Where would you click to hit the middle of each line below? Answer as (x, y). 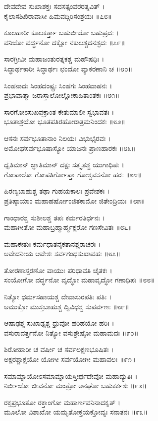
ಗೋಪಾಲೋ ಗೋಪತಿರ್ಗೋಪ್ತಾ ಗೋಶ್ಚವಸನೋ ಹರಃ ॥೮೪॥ (73, 174)
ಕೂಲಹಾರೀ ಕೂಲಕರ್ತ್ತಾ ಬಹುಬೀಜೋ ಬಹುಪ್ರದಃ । (61, 33)
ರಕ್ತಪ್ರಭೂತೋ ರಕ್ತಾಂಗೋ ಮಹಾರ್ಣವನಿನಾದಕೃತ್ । (62, 402)
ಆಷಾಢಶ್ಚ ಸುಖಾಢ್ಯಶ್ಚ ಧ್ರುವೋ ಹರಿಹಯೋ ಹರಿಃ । (59, 323)
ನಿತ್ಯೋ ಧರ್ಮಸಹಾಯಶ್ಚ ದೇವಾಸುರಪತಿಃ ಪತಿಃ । (58, 297)
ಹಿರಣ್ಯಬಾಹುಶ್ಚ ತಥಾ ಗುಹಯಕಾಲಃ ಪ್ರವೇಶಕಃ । (57, 191)
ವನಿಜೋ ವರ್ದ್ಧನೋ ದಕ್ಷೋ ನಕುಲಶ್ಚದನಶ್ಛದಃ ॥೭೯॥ (65, 42)
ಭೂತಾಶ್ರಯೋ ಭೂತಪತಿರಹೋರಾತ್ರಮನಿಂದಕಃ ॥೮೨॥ (65, 121)
